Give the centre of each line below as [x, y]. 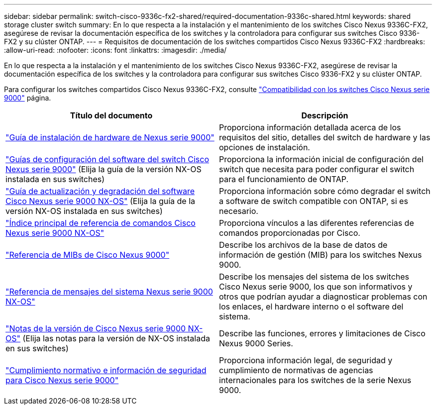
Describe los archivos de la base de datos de [303, 245]
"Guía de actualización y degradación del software [100, 191]
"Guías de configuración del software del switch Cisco [107, 159]
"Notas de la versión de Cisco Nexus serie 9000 [96, 328]
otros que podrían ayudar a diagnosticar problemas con [323, 297]
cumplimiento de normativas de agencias [296, 370]
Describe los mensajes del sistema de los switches [314, 277]
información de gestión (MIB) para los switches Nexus [321, 255]
